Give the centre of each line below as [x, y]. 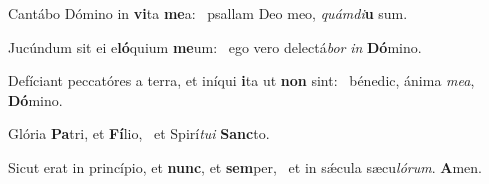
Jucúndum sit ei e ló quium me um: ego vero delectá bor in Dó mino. [215, 46]
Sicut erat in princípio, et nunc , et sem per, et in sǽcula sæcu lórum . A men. [245, 166]
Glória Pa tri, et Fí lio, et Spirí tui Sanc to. [139, 133]
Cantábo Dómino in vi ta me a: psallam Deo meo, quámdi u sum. [208, 13]
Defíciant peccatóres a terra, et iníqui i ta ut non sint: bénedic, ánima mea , [241, 80]
